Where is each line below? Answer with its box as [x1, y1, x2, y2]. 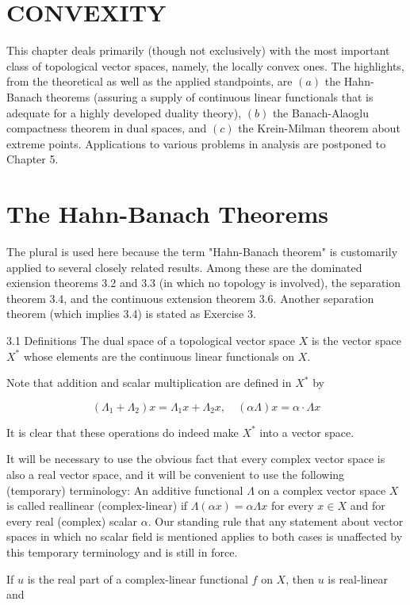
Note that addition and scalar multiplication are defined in [6, 374, 292, 391]
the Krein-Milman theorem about [238, 120, 400, 136]
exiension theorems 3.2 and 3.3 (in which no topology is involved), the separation [6, 274, 401, 291]
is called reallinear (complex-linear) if [6, 497, 188, 514]
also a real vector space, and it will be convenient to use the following [6, 465, 345, 482]
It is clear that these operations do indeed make [6, 423, 239, 440]
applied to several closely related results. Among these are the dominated [6, 258, 362, 275]
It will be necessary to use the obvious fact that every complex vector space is [6, 450, 385, 467]
